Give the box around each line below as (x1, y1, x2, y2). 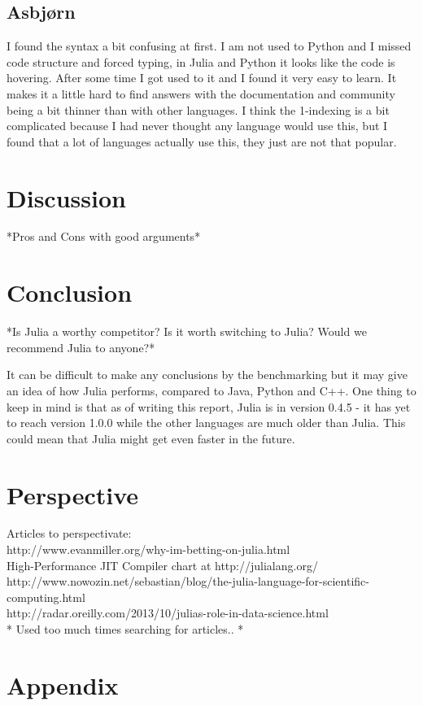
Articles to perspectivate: (7, 525, 132, 542)
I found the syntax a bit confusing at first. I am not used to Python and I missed (7, 37, 412, 54)
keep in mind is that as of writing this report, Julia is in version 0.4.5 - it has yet (7, 398, 411, 415)
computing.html (7, 588, 85, 605)
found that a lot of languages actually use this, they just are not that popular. (7, 133, 397, 150)
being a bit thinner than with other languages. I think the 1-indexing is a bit (7, 101, 390, 118)
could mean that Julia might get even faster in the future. (7, 429, 295, 447)
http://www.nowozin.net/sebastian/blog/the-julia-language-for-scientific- (7, 573, 369, 590)
